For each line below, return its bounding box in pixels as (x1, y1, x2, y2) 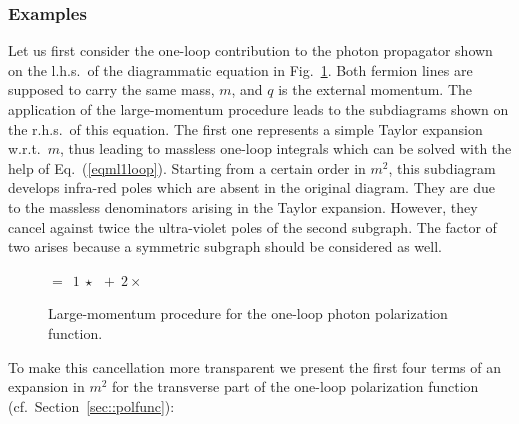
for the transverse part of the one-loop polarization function (112, 376, 479, 397)
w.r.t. (8, 138, 41, 159)
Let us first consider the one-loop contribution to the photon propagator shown (8, 40, 493, 61)
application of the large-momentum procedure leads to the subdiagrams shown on (8, 99, 509, 119)
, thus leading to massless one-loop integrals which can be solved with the (60, 138, 512, 159)
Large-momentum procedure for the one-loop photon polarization (48, 303, 448, 324)
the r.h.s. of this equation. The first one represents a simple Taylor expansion (8, 118, 483, 139)
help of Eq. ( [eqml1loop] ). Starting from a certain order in (8, 157, 366, 178)
